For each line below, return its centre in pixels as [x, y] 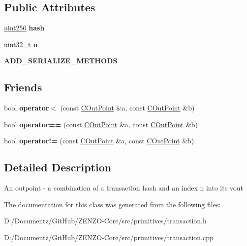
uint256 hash [24, 28]
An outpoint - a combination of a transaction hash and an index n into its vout [124, 188]
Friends [23, 87]
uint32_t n [21, 44]
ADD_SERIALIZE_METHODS [61, 61]
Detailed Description [58, 167]
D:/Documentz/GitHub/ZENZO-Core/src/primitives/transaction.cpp [109, 237]
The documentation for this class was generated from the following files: [112, 204]
